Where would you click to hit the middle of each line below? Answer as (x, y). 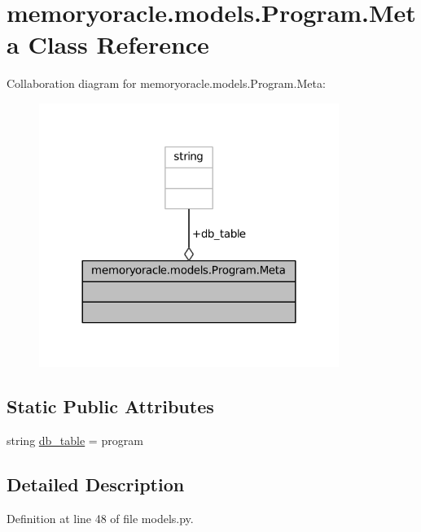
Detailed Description (96, 484)
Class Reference (118, 44)
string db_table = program (75, 440)
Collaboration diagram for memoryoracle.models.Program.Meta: (166, 83)
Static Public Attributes (110, 406)
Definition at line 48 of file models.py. (100, 518)
